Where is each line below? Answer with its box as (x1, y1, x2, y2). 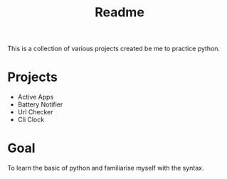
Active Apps (17, 93, 54, 102)
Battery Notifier (17, 100, 63, 109)
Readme (95, 4, 144, 21)
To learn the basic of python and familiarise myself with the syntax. (7, 164, 204, 173)
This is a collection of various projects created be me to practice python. (7, 44, 221, 53)
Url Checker (17, 108, 53, 116)
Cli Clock (17, 115, 45, 124)
